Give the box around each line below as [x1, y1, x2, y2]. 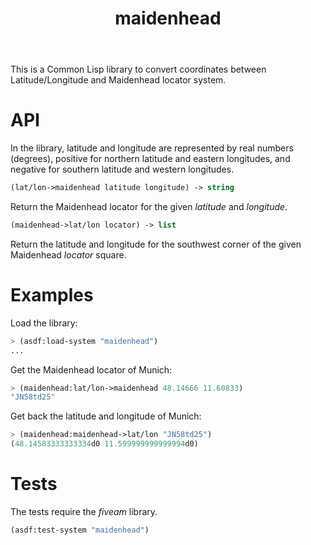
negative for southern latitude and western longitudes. [10, 163, 235, 176]
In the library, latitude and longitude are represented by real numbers [10, 142, 294, 154]
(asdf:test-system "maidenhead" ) [10, 525, 150, 535]
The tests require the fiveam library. [10, 506, 158, 517]
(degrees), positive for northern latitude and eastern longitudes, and [10, 153, 291, 165]
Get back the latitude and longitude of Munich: [10, 410, 202, 422]
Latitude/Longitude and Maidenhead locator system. [10, 74, 227, 86]
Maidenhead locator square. [10, 248, 127, 261]
